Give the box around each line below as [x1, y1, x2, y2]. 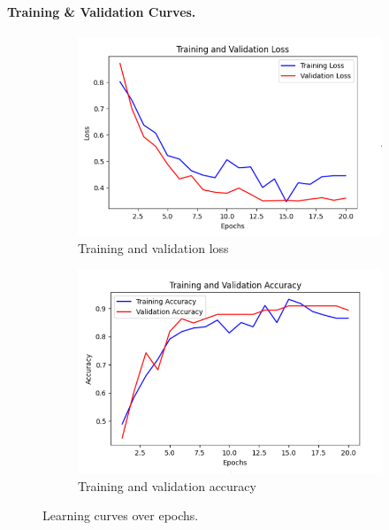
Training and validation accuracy [78, 476, 256, 495]
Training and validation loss [78, 238, 229, 257]
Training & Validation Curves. [7, 2, 196, 20]
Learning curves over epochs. [42, 506, 199, 525]
